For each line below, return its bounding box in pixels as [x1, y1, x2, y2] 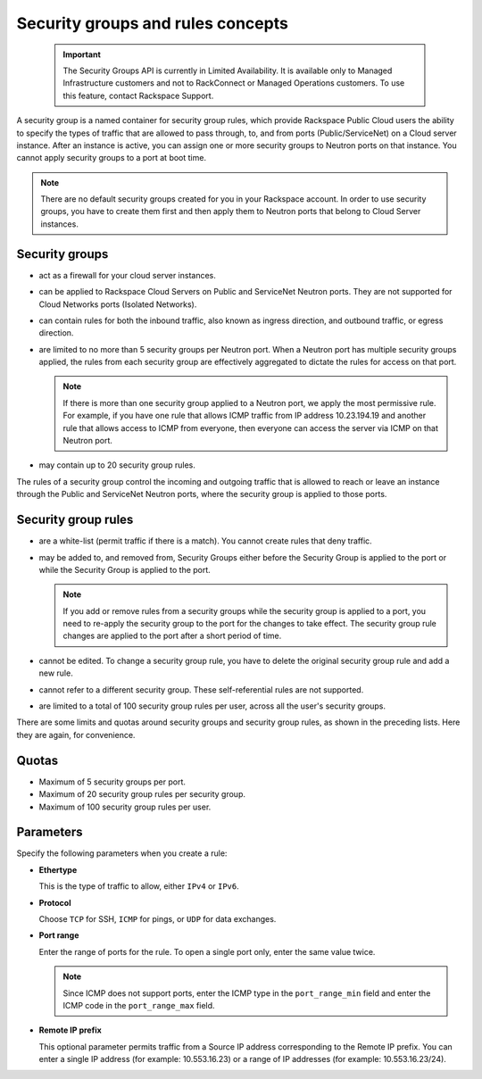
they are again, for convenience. [16, 729, 136, 740]
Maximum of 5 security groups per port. [38, 776, 187, 787]
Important [62, 49, 102, 60]
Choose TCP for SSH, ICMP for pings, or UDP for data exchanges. [38, 913, 277, 924]
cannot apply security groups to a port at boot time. [16, 153, 207, 163]
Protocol [38, 897, 71, 908]
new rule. [38, 668, 73, 678]
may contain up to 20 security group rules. [38, 460, 195, 470]
